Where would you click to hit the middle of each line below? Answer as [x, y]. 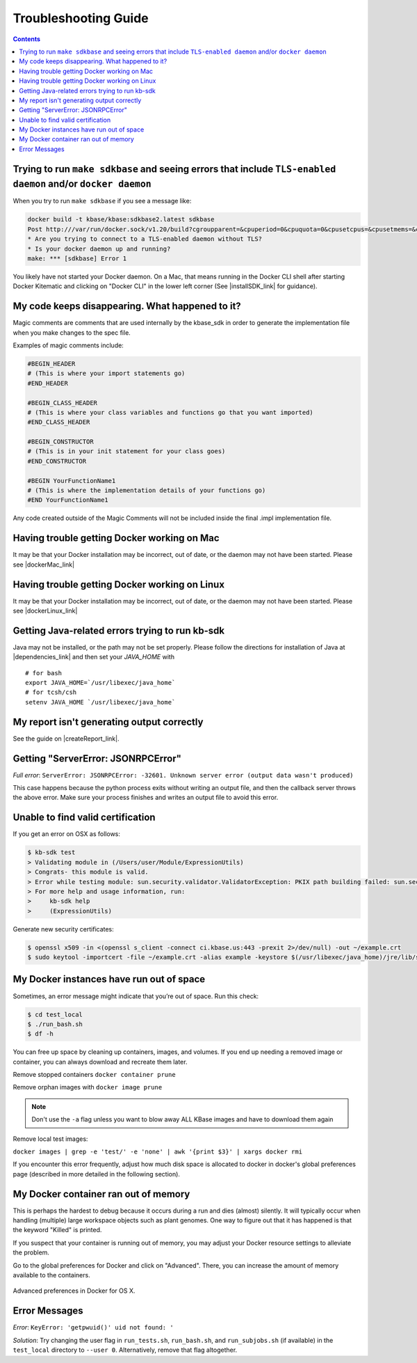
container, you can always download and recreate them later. [100, 1062]
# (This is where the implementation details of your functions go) [147, 490]
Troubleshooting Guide [81, 18]
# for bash [44, 673]
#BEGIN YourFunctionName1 [72, 481]
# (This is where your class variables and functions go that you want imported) [171, 412]
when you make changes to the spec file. [72, 332]
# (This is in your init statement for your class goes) [126, 451]
